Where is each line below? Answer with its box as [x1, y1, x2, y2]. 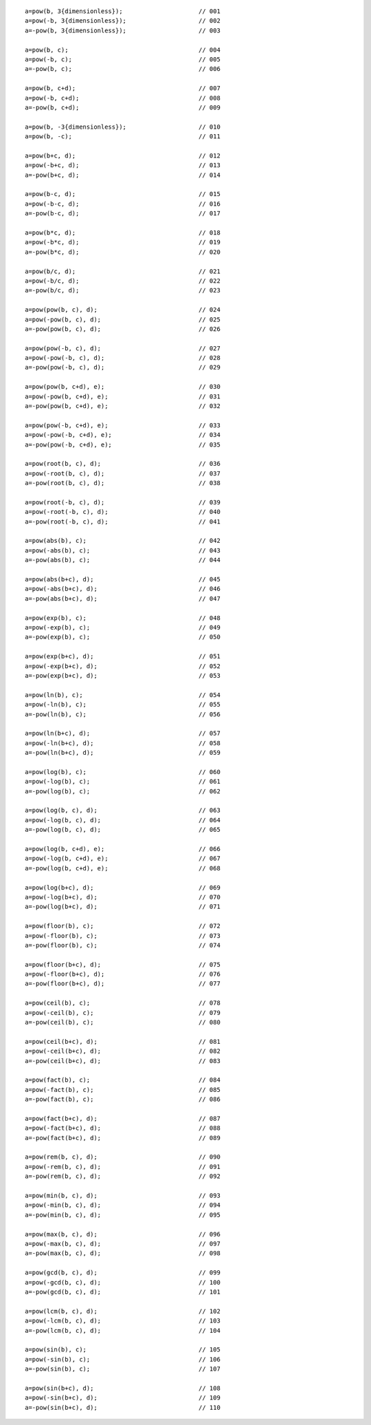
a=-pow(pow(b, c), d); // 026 [25, 325, 221, 333]
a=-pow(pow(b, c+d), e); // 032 [25, 403, 221, 410]
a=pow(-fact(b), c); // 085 [25, 1086, 221, 1093]
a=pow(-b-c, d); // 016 [25, 200, 221, 208]
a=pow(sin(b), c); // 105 [25, 1346, 221, 1353]
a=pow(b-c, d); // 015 [25, 190, 221, 198]
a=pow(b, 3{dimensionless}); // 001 [25, 8, 221, 15]
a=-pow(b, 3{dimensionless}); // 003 [25, 26, 221, 34]
